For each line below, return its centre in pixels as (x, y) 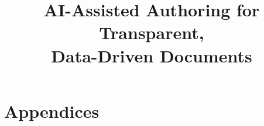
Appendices (52, 111)
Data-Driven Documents (152, 55)
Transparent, (152, 32)
